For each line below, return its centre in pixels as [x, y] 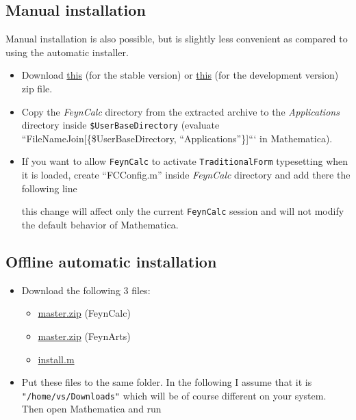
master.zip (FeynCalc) [84, 313]
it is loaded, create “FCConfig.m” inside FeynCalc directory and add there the [186, 175]
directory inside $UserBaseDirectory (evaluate [120, 125]
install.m [56, 359]
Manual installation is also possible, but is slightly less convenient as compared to [177, 39]
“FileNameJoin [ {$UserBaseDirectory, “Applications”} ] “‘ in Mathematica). [177, 138]
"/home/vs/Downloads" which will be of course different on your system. [174, 395]
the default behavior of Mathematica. [100, 224]
